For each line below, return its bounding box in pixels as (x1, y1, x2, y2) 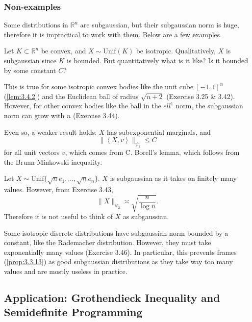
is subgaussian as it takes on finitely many (110, 173, 237, 183)
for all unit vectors (4, 147, 60, 157)
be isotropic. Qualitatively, (136, 46, 216, 56)
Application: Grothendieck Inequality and (4, 290, 220, 305)
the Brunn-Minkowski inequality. (4, 156, 102, 167)
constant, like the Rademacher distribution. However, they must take (4, 237, 211, 248)
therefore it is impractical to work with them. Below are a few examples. (4, 29, 222, 39)
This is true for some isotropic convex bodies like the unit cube (4, 81, 194, 92)
